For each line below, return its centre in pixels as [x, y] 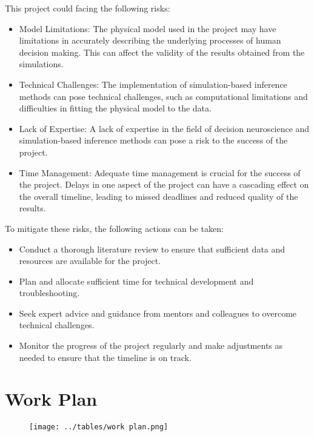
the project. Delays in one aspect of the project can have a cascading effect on [164, 184]
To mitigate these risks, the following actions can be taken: [114, 228]
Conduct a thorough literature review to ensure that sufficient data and [152, 249]
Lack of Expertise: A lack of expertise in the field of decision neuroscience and [164, 128]
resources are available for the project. [90, 261]
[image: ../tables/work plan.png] [99, 427]
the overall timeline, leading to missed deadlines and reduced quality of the [159, 196]
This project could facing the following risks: [88, 8]
